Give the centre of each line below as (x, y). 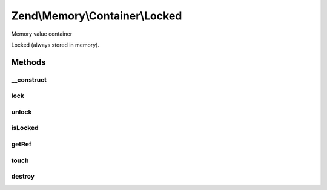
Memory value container (42, 34)
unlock (21, 112)
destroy (23, 177)
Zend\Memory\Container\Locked (97, 16)
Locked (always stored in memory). (55, 45)
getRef (21, 144)
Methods (28, 62)
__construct (29, 80)
